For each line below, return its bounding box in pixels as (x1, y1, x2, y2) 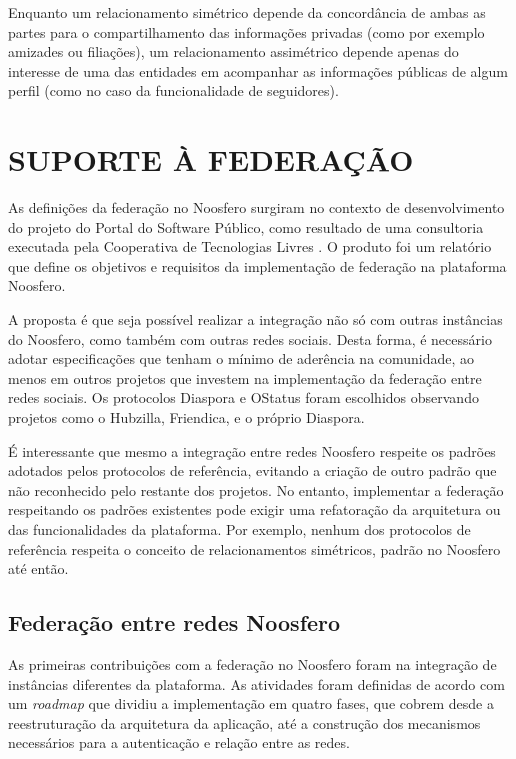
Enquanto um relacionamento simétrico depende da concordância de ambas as (8, 2, 486, 22)
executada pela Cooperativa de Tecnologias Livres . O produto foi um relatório (8, 236, 492, 257)
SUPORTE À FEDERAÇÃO (8, 139, 414, 180)
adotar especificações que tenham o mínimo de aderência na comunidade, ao (8, 348, 475, 369)
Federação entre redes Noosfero (8, 607, 341, 638)
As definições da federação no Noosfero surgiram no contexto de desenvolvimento (8, 197, 505, 218)
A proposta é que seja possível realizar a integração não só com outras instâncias (8, 309, 503, 330)
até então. (8, 558, 69, 579)
